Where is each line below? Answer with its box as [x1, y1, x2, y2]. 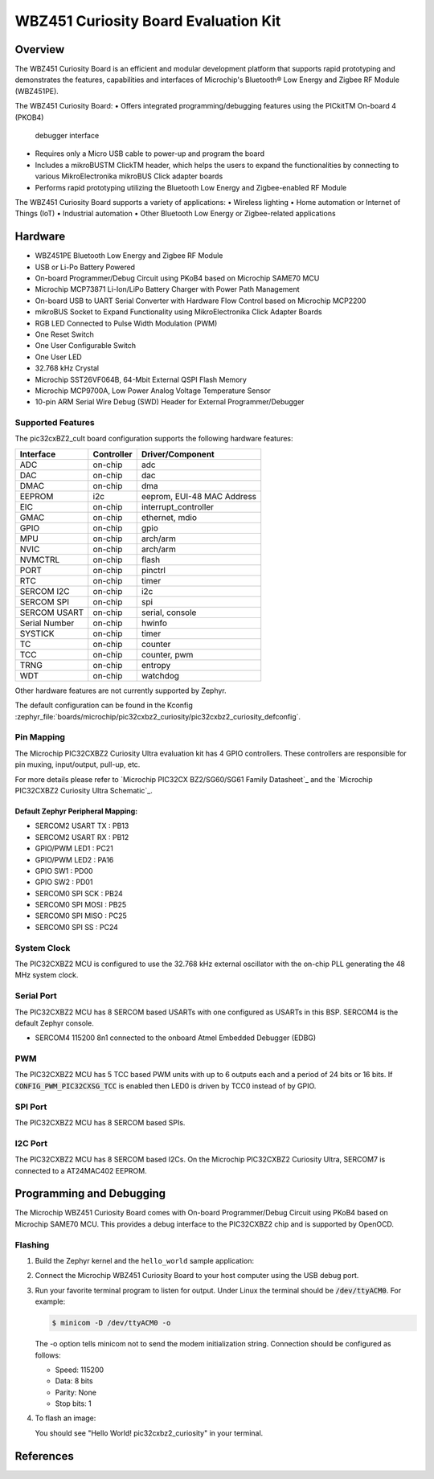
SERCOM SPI [19, 596, 70, 607]
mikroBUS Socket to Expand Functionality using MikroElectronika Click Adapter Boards [35, 307, 322, 317]
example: [35, 1297, 66, 1306]
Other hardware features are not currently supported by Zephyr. [14, 686, 227, 695]
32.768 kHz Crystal [35, 363, 100, 373]
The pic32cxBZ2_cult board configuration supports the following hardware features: [14, 434, 293, 444]
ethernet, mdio [141, 511, 197, 522]
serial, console [141, 607, 197, 618]
